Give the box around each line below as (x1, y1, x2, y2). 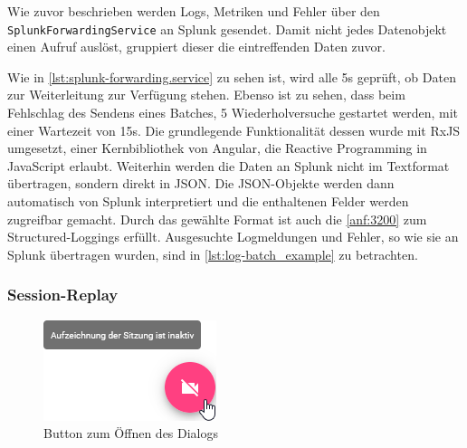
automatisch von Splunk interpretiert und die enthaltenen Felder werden (7, 192, 409, 210)
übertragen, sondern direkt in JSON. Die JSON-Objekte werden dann (7, 174, 395, 193)
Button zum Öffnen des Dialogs (43, 424, 219, 443)
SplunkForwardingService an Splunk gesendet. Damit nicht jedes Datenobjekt (7, 19, 447, 38)
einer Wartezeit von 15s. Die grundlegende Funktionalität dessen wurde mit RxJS (7, 120, 461, 139)
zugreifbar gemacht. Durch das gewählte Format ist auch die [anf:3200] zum (7, 209, 427, 228)
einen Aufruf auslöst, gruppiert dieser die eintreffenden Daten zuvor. (7, 37, 386, 56)
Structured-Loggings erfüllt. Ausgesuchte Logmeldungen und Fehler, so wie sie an (7, 227, 459, 246)
